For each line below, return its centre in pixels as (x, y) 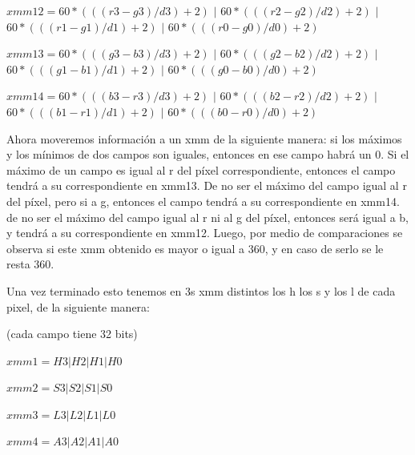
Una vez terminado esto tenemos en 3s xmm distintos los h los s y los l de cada (201, 290)
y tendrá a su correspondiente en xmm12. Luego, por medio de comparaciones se (205, 233)
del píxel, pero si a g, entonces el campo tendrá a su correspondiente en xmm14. (203, 201)
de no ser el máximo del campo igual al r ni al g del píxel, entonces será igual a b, (207, 217)
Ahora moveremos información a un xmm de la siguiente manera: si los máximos (204, 138)
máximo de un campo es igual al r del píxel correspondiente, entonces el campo (201, 169)
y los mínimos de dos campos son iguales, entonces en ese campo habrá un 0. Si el (208, 154)
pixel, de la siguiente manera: (79, 306)
